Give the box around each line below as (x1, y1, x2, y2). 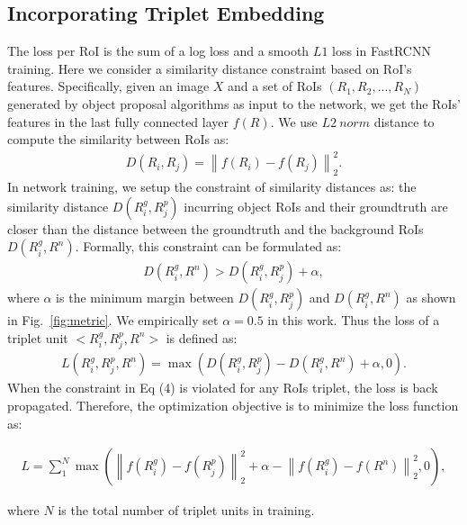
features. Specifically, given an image (7, 77, 210, 95)
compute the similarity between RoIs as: (7, 130, 229, 149)
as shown (406, 288, 456, 307)
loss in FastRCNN (332, 41, 431, 60)
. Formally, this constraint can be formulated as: (75, 237, 342, 256)
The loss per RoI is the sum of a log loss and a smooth (7, 41, 310, 60)
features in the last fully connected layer (7, 112, 229, 131)
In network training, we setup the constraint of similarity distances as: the (7, 177, 417, 196)
